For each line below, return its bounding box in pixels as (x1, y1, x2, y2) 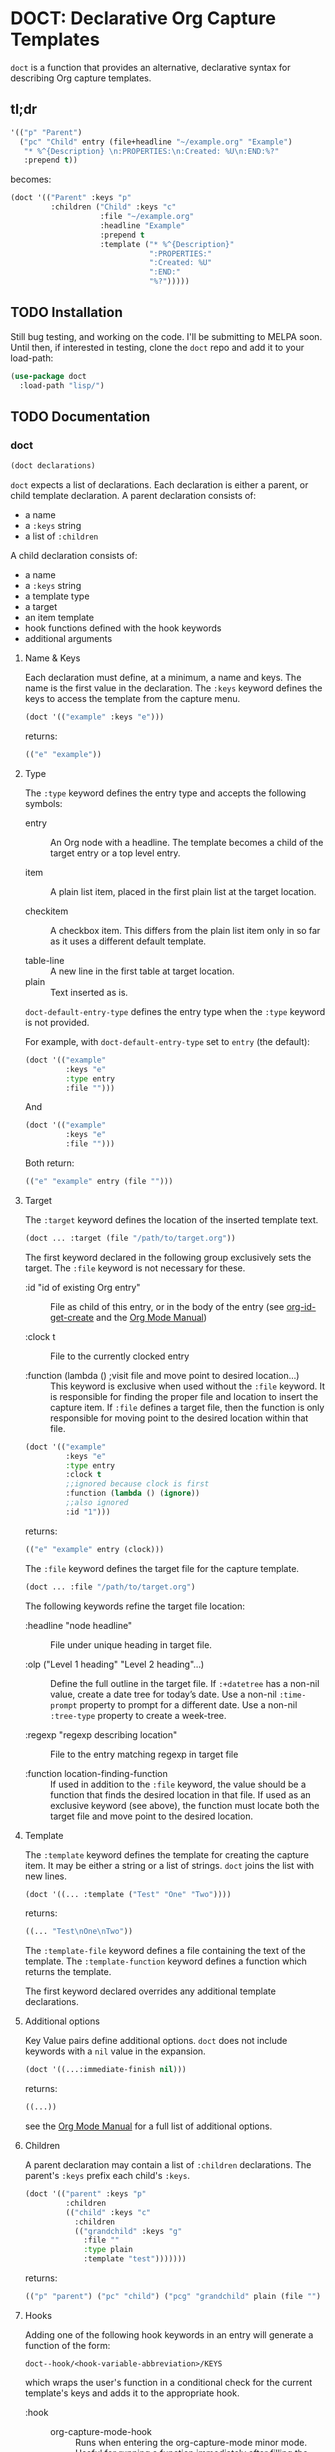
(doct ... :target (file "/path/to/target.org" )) (24, 1233, 237, 1243)
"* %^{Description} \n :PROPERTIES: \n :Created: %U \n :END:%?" (23, 146, 280, 156)
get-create (49, 1311, 95, 1323)
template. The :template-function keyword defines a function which (24, 1955, 308, 1967)
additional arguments (24, 633, 113, 645)
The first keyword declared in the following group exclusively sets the (24, 1251, 312, 1263)
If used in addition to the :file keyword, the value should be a (49, 1778, 307, 1790)
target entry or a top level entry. (49, 847, 181, 859)
